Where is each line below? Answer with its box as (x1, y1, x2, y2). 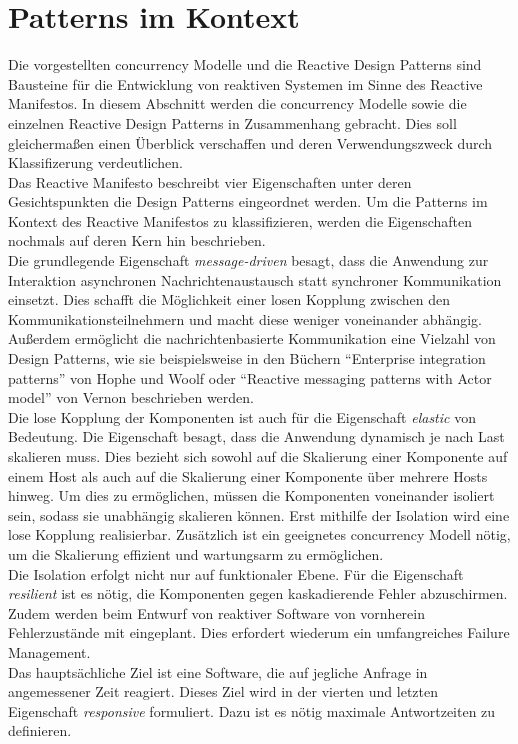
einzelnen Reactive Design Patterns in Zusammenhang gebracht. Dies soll (8, 112, 457, 133)
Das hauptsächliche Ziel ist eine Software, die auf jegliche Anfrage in (8, 661, 428, 682)
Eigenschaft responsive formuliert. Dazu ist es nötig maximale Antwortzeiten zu (8, 700, 496, 721)
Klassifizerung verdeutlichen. (8, 152, 183, 173)
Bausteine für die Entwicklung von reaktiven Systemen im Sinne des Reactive (8, 73, 483, 94)
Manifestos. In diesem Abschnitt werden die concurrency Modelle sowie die (8, 93, 467, 114)
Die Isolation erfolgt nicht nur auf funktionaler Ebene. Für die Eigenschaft (8, 563, 464, 584)
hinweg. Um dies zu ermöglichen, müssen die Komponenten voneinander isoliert (8, 485, 495, 506)
